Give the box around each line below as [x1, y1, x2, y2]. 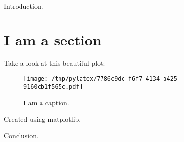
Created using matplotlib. [4, 114, 81, 124]
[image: [23, 75, 48, 82]
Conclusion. [4, 130, 39, 140]
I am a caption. [23, 97, 69, 107]
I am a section [4, 29, 102, 49]
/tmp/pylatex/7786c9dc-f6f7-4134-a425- [51, 75, 181, 82]
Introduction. [4, 1, 43, 11]
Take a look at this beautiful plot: [4, 58, 105, 68]
